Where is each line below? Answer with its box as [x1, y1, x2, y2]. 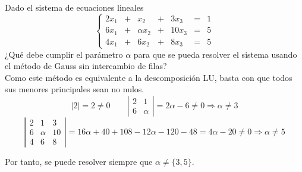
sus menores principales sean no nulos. [5, 83, 144, 95]
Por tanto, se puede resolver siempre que [5, 155, 153, 167]
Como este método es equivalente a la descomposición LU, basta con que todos [5, 71, 292, 83]
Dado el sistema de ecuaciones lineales [5, 1, 144, 13]
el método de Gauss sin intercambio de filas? [5, 60, 167, 72]
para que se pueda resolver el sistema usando [133, 48, 297, 60]
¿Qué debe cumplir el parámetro [5, 48, 123, 60]
